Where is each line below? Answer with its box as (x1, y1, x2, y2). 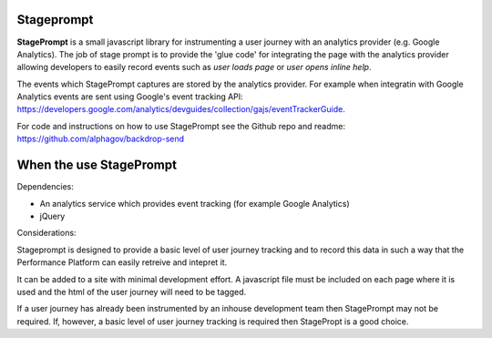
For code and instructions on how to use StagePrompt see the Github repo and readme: (16, 120, 346, 131)
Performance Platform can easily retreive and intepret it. (16, 257, 228, 268)
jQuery (39, 210, 66, 221)
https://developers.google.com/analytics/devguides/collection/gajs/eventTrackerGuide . (16, 104, 345, 115)
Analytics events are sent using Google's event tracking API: (16, 91, 243, 102)
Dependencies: (16, 181, 75, 192)
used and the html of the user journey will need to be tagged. (16, 286, 246, 297)
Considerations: (16, 228, 77, 239)
